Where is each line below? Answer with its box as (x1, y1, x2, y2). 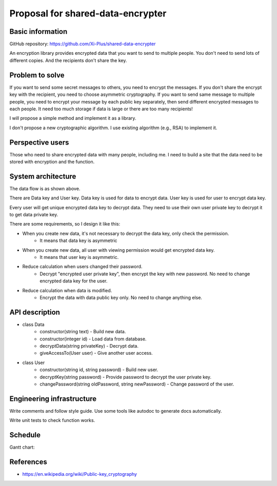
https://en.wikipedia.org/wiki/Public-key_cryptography (22, 471, 137, 477)
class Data (22, 321, 45, 328)
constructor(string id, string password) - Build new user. (39, 367, 159, 373)
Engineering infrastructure (9, 394, 97, 403)
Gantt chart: (9, 444, 35, 451)
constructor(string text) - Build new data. (39, 329, 126, 335)
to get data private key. (9, 212, 58, 218)
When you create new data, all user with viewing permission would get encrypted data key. (22, 247, 215, 253)
